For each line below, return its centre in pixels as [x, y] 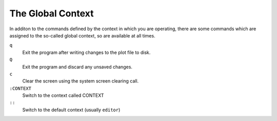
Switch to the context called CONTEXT [63, 95]
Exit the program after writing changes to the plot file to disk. [86, 52]
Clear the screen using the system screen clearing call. [81, 81]
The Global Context [52, 13]
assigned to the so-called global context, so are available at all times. [83, 35]
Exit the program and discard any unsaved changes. [77, 67]
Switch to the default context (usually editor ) [71, 110]
